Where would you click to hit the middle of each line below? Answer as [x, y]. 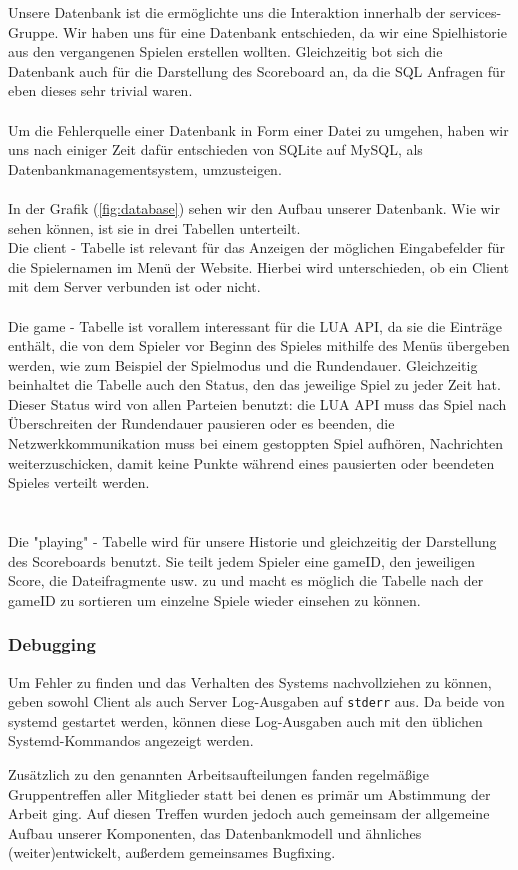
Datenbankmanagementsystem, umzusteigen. [145, 168]
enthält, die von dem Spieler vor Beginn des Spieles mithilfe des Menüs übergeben [259, 345]
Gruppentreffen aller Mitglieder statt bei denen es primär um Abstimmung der [249, 793]
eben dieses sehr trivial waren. [100, 90]
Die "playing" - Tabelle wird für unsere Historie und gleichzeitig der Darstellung [252, 541]
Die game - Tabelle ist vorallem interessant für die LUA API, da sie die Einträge [255, 325]
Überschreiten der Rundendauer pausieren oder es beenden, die [201, 423]
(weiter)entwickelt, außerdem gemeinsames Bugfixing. [172, 852]
